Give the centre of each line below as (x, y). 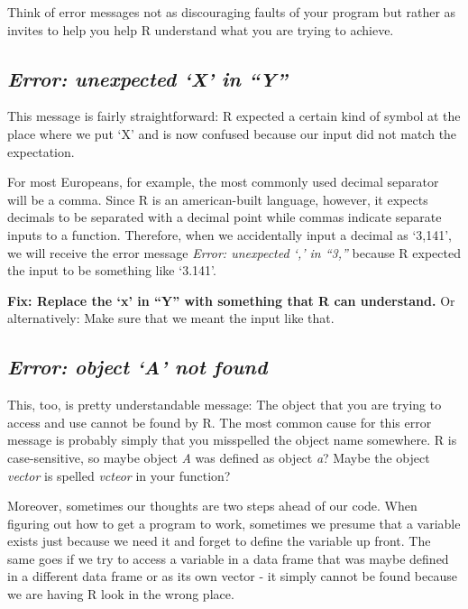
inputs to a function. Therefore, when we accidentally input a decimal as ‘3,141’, (229, 234)
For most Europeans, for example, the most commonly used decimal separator (223, 182)
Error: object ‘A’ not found (138, 367)
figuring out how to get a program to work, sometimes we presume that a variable (234, 523)
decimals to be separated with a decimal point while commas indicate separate (225, 217)
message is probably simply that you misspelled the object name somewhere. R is (232, 440)
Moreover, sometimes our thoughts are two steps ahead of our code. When (212, 506)
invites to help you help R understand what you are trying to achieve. (201, 29)
